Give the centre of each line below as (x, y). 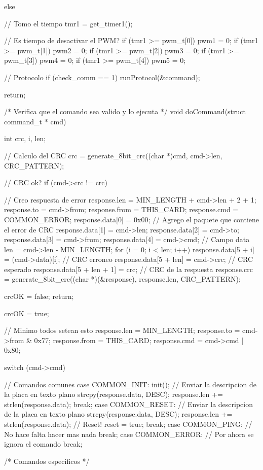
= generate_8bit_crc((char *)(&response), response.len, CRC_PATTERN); (122, 279)
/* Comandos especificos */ (47, 461)
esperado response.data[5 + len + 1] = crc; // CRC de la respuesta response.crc (128, 269)
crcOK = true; (27, 313)
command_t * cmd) (35, 121)
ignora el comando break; (43, 444)
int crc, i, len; (25, 138)
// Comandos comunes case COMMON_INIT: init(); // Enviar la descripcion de (130, 384)
